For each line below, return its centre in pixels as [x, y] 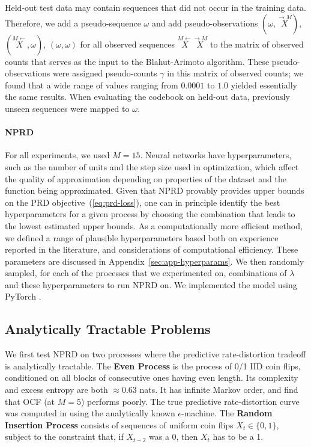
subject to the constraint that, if [64, 436]
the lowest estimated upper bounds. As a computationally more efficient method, [154, 225]
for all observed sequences [128, 44]
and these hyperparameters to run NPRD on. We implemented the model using [151, 284]
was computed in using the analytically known [90, 413]
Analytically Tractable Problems [108, 329]
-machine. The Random [227, 413]
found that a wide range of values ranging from [92, 85]
